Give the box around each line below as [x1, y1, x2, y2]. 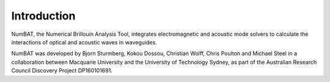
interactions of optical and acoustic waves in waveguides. [11, 38, 157, 46]
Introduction [11, 9, 76, 22]
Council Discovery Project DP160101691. [11, 67, 112, 74]
